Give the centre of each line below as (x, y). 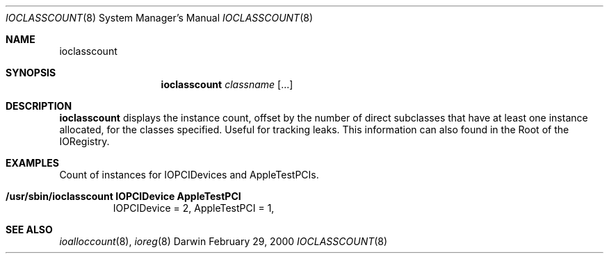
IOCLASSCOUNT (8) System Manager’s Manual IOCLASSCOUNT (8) (160, 18)
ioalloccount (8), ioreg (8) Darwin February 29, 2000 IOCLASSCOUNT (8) (224, 241)
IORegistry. (84, 141)
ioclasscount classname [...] (227, 84)
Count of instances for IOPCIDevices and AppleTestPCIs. (189, 175)
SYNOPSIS (31, 73)
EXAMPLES (32, 163)
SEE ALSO (29, 229)
